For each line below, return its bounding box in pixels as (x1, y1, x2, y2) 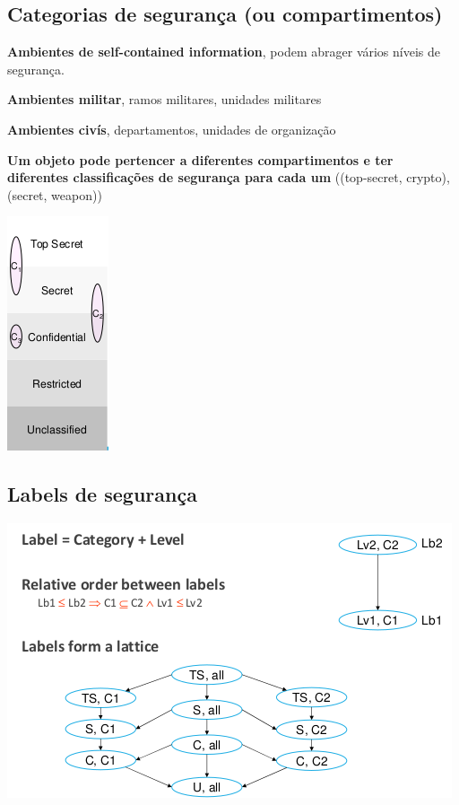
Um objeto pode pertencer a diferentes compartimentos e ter (7, 150, 394, 169)
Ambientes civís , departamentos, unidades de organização (7, 119, 336, 138)
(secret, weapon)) (7, 185, 102, 204)
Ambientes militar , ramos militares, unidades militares (7, 90, 322, 109)
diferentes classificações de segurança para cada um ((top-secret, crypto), (7, 168, 450, 187)
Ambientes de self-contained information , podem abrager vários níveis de (7, 42, 441, 61)
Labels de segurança (7, 480, 197, 508)
